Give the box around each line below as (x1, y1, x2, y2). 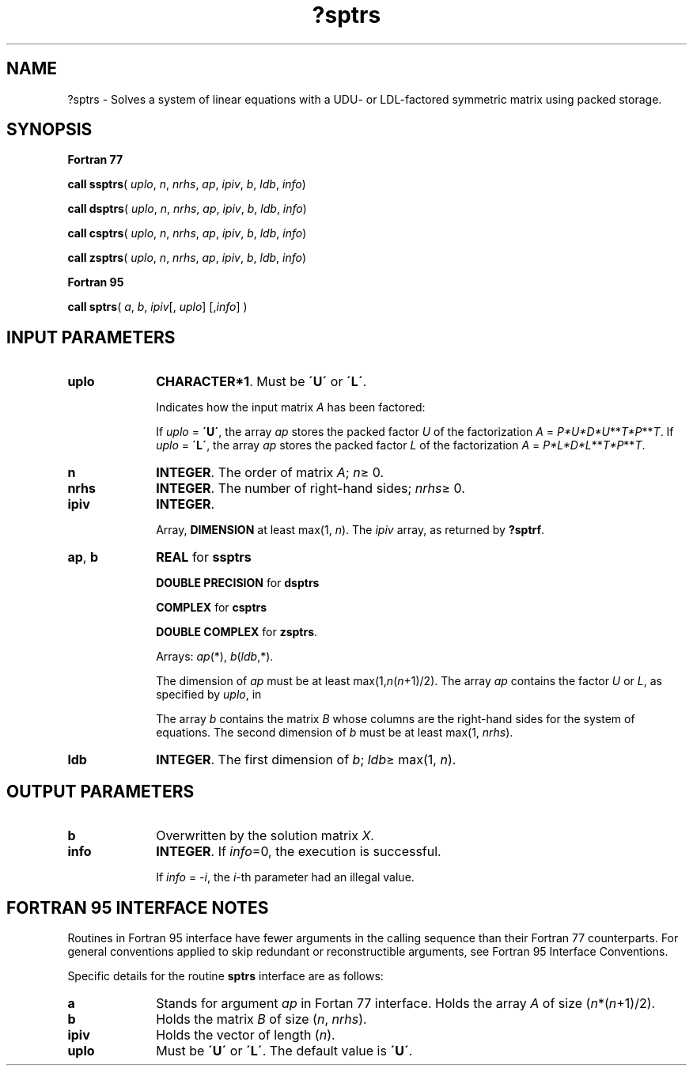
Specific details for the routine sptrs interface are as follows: (67, 968, 384, 983)
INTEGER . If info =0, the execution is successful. (156, 843, 441, 860)
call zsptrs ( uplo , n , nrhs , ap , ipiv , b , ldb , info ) (67, 251, 307, 265)
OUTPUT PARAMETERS (6, 781, 195, 801)
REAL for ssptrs (156, 549, 252, 566)
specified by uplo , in (156, 688, 262, 702)
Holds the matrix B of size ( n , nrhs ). (156, 1010, 367, 1027)
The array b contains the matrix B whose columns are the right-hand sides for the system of (156, 712, 635, 726)
